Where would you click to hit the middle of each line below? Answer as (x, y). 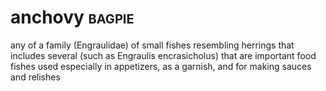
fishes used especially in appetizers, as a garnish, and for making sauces (161, 66)
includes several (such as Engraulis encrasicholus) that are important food (163, 55)
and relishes (35, 77)
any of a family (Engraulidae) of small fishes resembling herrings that (152, 45)
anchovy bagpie (72, 17)
